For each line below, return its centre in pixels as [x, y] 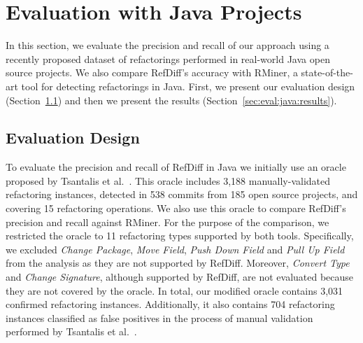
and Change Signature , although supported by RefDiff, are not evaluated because [180, 277]
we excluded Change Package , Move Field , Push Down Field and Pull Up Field [175, 249]
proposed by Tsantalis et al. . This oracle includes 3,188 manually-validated [168, 180]
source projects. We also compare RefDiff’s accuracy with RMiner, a [152, 72]
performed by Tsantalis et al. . [71, 331]
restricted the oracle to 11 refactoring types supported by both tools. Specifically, [180, 236]
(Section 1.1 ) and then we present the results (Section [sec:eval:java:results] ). [171, 100]
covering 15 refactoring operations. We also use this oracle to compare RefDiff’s [176, 208]
